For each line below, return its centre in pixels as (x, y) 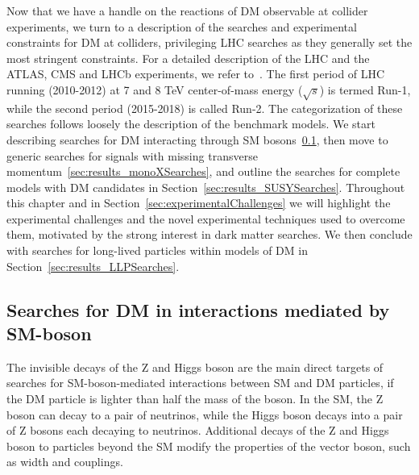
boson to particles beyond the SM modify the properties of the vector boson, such (209, 446)
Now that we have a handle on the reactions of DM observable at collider (187, 10)
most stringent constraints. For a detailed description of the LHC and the (188, 58)
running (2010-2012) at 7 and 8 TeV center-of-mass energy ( (155, 89)
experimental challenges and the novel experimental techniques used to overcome (206, 218)
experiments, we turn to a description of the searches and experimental (182, 26)
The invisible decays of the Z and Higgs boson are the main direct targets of (195, 367)
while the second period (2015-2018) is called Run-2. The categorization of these (205, 108)
